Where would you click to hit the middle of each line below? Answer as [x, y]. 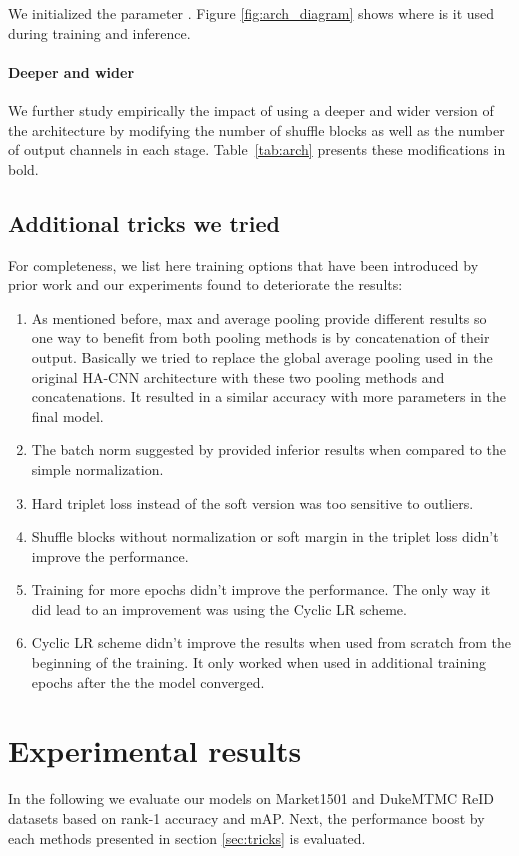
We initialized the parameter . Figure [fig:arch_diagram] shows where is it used [251, 13]
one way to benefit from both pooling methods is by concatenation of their [260, 337]
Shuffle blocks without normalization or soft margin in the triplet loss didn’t [265, 536]
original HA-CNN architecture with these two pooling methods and [238, 376]
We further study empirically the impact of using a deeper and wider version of [251, 109]
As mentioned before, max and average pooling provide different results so [259, 317]
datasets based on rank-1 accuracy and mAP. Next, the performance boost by [246, 817]
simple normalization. [97, 468]
